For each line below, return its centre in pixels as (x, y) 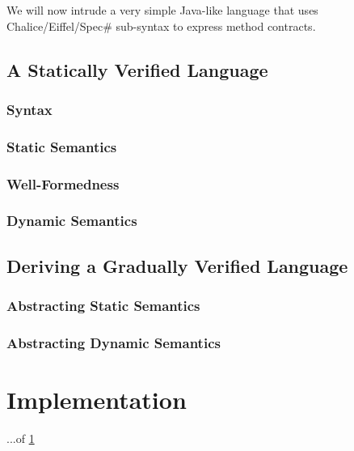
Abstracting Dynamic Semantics (114, 342)
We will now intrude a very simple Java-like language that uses (162, 10)
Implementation (97, 399)
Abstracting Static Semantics (103, 306)
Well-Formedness (63, 183)
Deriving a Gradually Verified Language (177, 265)
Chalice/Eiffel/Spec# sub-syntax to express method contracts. (161, 26)
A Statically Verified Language (137, 69)
